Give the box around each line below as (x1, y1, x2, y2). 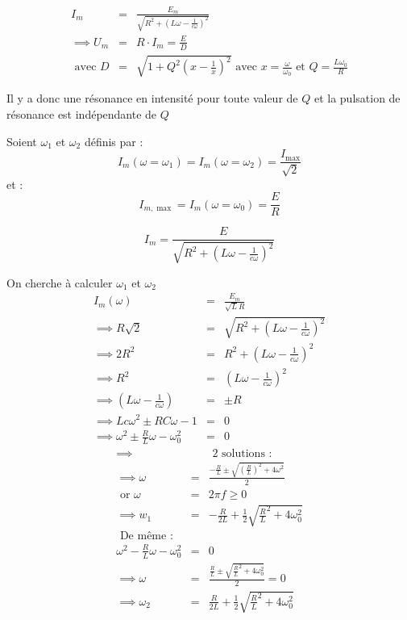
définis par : (84, 132, 143, 149)
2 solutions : (212, 447, 272, 459)
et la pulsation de (314, 90, 401, 107)
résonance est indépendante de (6, 106, 157, 122)
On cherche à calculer (6, 274, 113, 291)
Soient (6, 132, 37, 149)
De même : (119, 530, 173, 542)
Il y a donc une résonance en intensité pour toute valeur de (6, 90, 298, 107)
